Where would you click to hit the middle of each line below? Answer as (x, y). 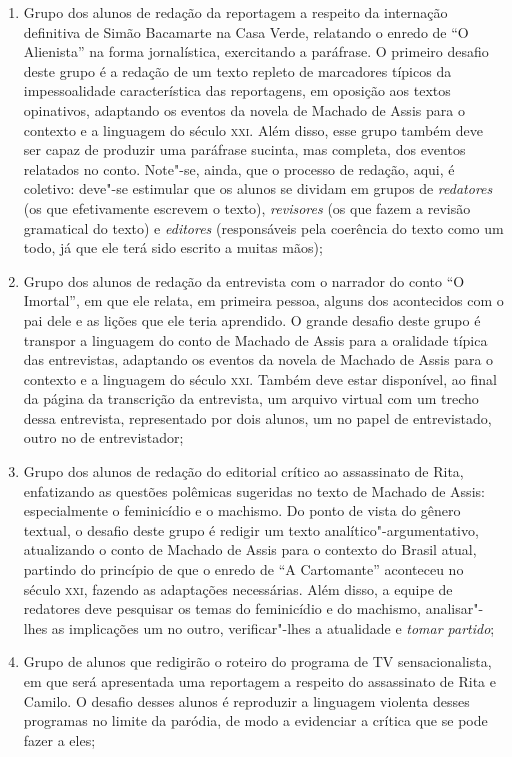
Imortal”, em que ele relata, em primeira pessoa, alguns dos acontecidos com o (263, 300)
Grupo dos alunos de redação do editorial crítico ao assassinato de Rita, (243, 471)
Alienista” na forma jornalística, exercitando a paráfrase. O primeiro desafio (256, 51)
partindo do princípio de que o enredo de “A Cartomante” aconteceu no (243, 569)
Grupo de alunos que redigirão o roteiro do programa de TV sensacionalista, (257, 661)
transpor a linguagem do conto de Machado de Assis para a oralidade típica (255, 339)
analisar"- (454, 608)
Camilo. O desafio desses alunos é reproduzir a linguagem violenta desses (246, 700)
